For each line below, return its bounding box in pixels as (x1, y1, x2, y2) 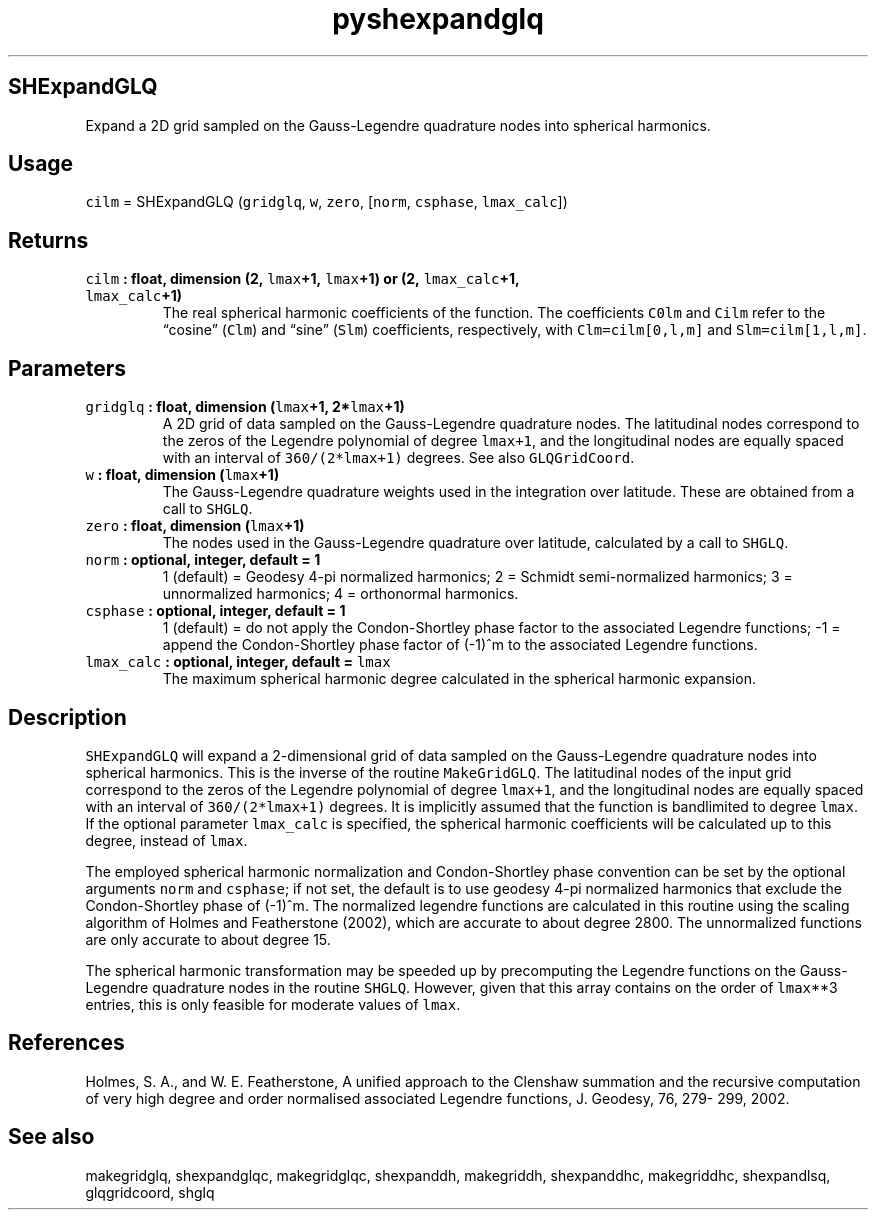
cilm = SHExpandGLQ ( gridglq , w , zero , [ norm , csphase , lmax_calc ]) (85, 193, 568, 211)
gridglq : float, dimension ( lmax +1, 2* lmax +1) (85, 398, 405, 416)
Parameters (8, 355, 126, 381)
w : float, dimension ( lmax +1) (85, 466, 280, 484)
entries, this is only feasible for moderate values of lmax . (85, 995, 461, 1013)
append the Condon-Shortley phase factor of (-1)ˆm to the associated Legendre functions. (162, 636, 758, 654)
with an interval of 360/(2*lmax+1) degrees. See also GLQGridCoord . (162, 449, 635, 467)
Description (8, 704, 127, 730)
